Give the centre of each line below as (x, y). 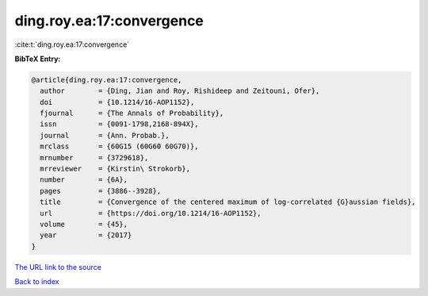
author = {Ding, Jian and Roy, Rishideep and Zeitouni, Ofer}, (180, 91)
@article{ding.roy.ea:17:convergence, (107, 80)
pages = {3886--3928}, (101, 191)
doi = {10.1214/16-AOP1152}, (117, 102)
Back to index (37, 282)
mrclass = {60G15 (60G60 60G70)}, (119, 146)
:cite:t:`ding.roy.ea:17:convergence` (72, 44)
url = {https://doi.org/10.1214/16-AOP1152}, (151, 213)
